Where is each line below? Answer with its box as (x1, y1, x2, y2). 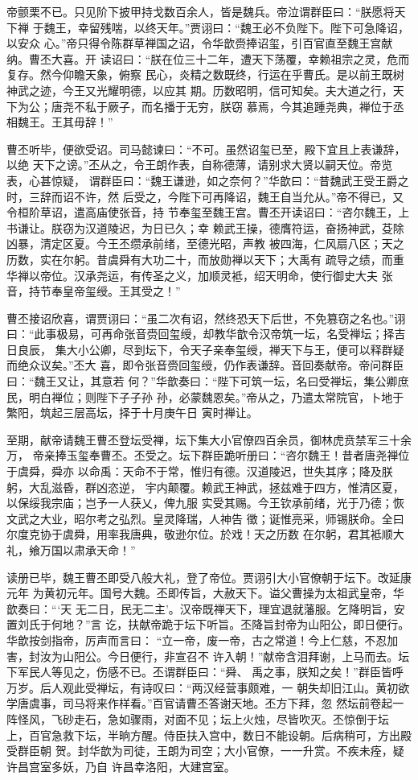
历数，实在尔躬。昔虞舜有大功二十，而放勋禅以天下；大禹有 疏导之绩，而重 (6, 250, 404, 267)
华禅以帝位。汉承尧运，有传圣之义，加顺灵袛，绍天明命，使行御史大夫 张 (6, 266, 393, 283)
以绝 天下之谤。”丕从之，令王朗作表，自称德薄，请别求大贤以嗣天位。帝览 (6, 156, 393, 173)
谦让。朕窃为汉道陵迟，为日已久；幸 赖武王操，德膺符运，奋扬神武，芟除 (17, 219, 404, 236)
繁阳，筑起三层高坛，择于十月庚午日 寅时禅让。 (6, 404, 258, 421)
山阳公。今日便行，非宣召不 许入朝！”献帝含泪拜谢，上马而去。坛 (62, 647, 410, 664)
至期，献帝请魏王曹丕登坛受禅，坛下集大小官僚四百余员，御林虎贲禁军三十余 (6, 431, 412, 448)
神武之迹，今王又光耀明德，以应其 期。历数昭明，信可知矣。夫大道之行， (6, 81, 393, 98)
